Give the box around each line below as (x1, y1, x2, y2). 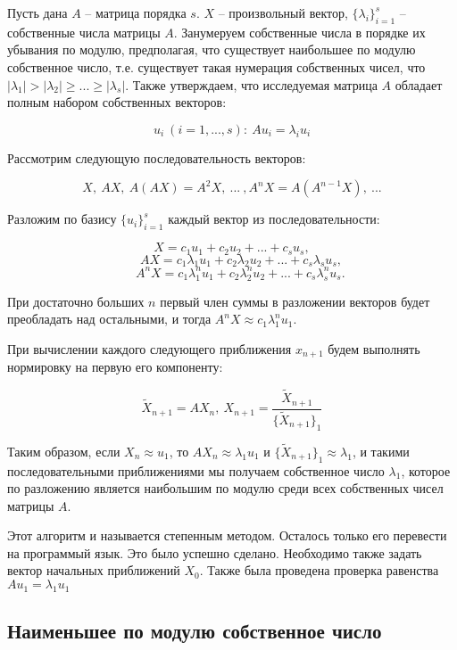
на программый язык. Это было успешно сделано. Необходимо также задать (7, 543, 422, 562)
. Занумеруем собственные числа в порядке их (173, 22, 426, 41)
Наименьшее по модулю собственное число (7, 617, 382, 645)
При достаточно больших (7, 292, 145, 310)
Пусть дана (7, 4, 68, 21)
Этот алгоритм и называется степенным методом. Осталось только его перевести (7, 526, 447, 545)
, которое (401, 461, 451, 480)
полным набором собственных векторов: (7, 93, 227, 111)
